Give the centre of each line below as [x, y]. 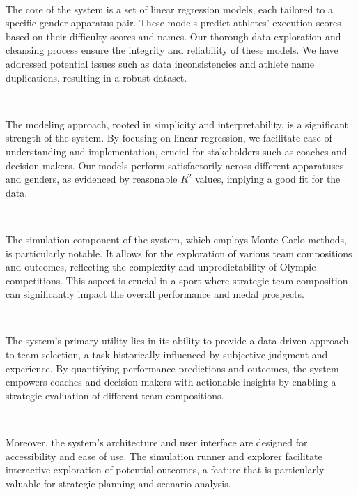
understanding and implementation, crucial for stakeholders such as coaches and [177, 151]
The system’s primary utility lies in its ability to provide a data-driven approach [177, 341]
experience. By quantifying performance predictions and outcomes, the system [172, 368]
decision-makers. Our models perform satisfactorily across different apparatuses [175, 165]
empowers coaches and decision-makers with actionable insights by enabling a [171, 382]
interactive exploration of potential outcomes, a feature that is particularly [165, 470]
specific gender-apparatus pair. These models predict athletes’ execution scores [173, 23]
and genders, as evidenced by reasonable [92, 179]
